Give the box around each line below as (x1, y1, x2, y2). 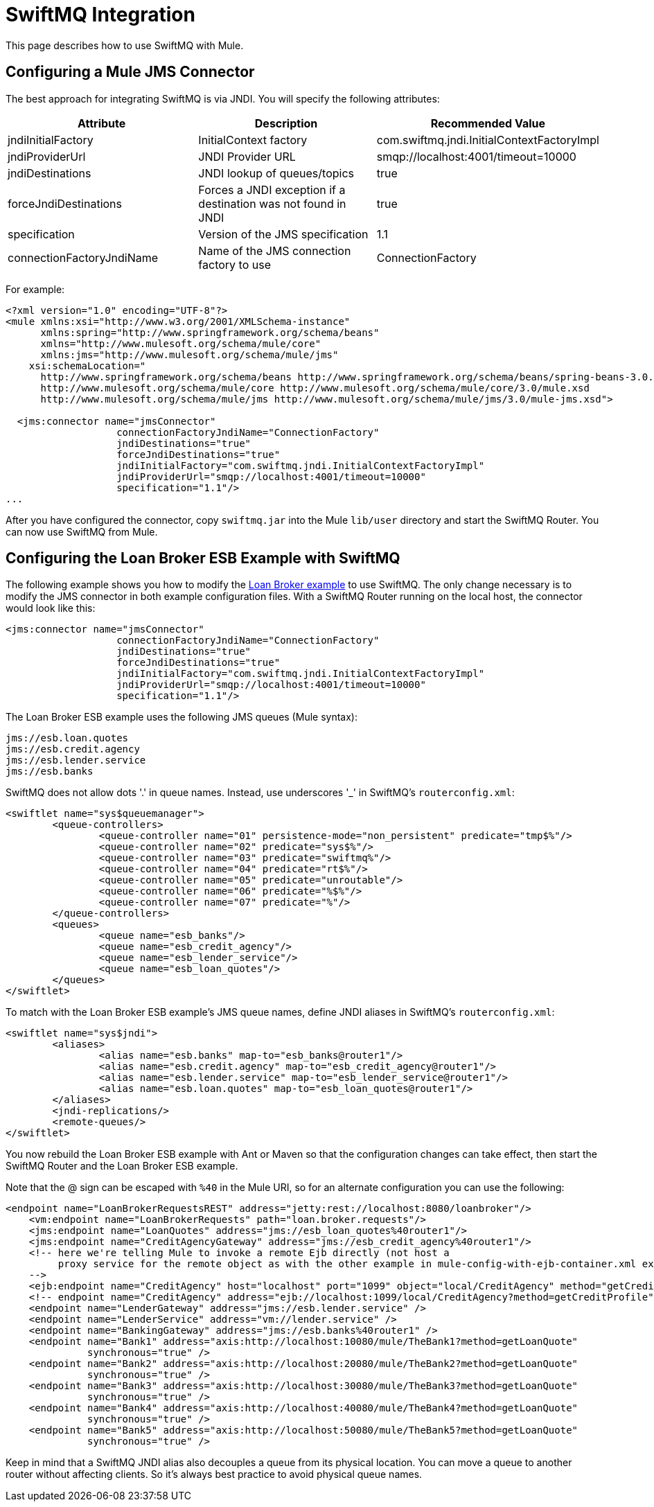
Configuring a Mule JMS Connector (6, 63, 255, 81)
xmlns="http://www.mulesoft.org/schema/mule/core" (40, 337, 321, 349)
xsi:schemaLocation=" (28, 360, 146, 371)
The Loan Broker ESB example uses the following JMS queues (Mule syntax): (6, 711, 357, 723)
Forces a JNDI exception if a (198, 182, 346, 197)
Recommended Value (430, 116, 546, 130)
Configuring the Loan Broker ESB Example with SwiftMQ (6, 549, 400, 567)
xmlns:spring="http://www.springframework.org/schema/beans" (40, 326, 380, 338)
